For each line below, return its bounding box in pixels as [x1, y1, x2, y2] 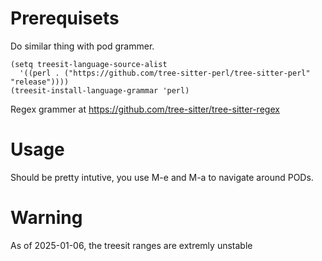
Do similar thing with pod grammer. [10, 40, 155, 52]
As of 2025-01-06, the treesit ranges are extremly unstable [10, 239, 253, 251]
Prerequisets [10, 7, 120, 30]
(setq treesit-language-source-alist [10, 59, 168, 69]
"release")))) [10, 77, 70, 87]
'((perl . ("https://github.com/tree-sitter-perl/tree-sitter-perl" [19, 68, 311, 78]
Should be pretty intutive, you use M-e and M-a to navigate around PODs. [10, 171, 314, 183]
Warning [10, 207, 83, 229]
